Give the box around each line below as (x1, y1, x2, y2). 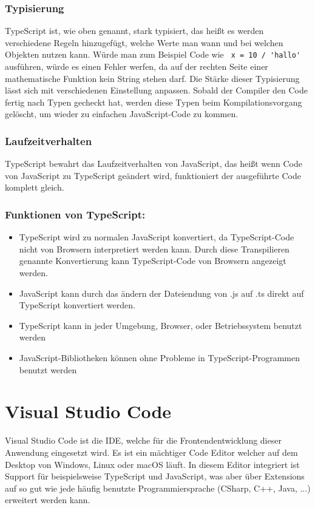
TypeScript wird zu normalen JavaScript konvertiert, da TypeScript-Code (19, 231, 294, 243)
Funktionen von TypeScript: (5, 206, 146, 222)
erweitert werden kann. (5, 493, 90, 506)
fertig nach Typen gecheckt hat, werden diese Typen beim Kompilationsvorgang (5, 95, 302, 108)
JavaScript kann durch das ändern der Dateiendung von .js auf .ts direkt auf (19, 286, 304, 299)
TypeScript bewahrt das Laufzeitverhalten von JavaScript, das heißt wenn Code (5, 157, 302, 170)
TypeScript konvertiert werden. (19, 299, 135, 311)
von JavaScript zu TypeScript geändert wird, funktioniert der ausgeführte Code (5, 169, 301, 181)
